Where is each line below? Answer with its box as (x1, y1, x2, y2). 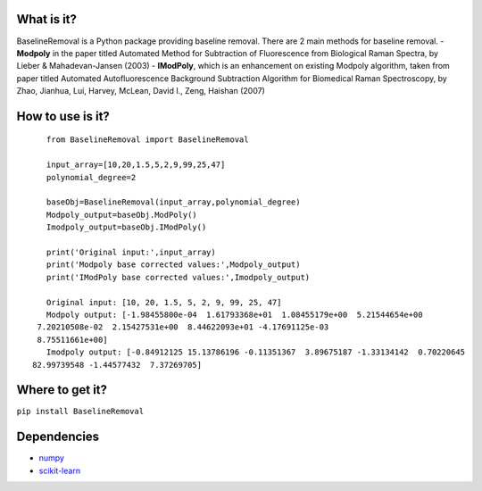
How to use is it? (16, 108, 111, 124)
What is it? (16, 12, 78, 27)
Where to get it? (16, 382, 107, 397)
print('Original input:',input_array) (46, 247, 216, 257)
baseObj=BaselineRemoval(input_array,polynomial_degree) (46, 197, 301, 207)
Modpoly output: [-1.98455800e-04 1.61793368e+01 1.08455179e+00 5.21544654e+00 (46, 309, 423, 320)
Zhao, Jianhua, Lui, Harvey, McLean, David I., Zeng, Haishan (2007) (16, 86, 265, 96)
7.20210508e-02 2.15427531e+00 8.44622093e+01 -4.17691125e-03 (37, 322, 329, 332)
